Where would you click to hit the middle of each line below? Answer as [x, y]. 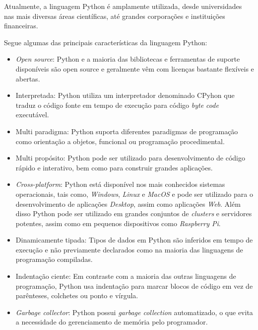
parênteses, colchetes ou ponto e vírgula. [77, 295]
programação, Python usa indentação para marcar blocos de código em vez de [134, 286]
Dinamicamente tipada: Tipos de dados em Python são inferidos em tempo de [134, 240]
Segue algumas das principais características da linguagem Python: [106, 42]
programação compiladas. [54, 259]
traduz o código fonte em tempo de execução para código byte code [117, 105]
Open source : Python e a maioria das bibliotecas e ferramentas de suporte [128, 59]
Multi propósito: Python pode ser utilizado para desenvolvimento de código [130, 158]
